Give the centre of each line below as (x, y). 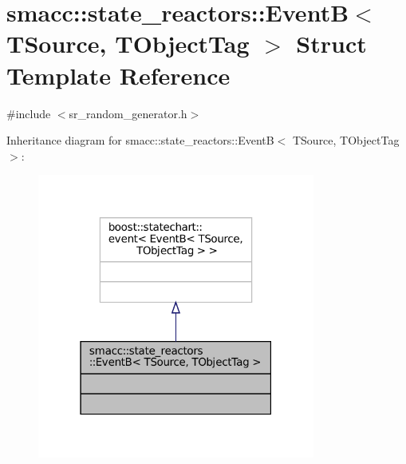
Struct (331, 44)
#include (29, 113)
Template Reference (118, 75)
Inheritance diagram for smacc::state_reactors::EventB (140, 140)
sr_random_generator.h (128, 113)
